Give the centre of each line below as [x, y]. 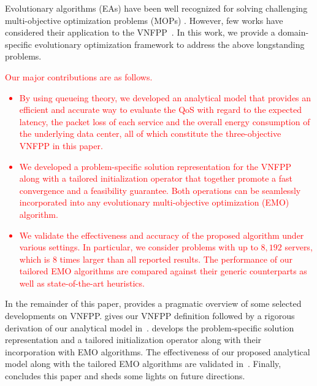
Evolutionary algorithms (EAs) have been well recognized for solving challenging [156, 8]
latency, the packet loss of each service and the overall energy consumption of [165, 121]
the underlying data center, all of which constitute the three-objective [150, 133]
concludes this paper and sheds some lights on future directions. [125, 376]
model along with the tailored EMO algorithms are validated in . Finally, [143, 364]
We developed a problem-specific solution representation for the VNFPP [155, 166]
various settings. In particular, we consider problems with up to [139, 247]
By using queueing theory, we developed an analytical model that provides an [165, 97]
